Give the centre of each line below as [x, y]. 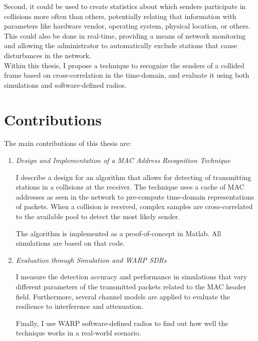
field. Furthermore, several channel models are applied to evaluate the [123, 296]
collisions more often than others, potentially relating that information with [120, 16]
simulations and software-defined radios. [65, 84]
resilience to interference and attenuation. [79, 306]
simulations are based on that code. [70, 243]
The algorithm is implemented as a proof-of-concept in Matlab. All [118, 233]
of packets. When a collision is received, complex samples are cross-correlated [134, 206]
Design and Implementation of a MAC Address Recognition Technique [123, 160]
